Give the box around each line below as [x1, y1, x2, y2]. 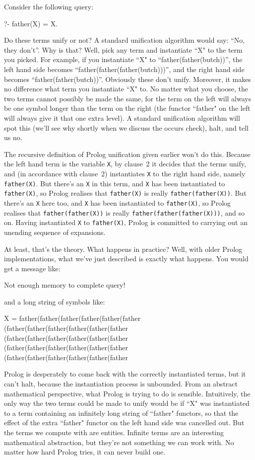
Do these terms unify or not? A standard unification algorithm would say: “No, [4, 35, 245, 45]
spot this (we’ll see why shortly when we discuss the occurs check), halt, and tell [4, 122, 249, 133]
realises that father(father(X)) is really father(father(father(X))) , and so [4, 207, 245, 218]
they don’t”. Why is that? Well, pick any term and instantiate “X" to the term [4, 44, 243, 55]
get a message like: [4, 263, 61, 273]
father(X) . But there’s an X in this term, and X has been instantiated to [4, 178, 225, 188]
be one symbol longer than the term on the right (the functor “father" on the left [4, 103, 251, 113]
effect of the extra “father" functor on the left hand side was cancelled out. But [4, 417, 245, 428]
